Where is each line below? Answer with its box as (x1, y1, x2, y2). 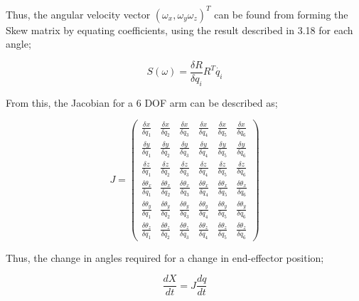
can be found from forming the (214, 6, 348, 21)
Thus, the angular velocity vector (6, 6, 151, 21)
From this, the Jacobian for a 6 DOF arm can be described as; (6, 95, 278, 110)
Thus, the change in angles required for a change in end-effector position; (6, 250, 324, 265)
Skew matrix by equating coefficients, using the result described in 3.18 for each (6, 22, 353, 37)
